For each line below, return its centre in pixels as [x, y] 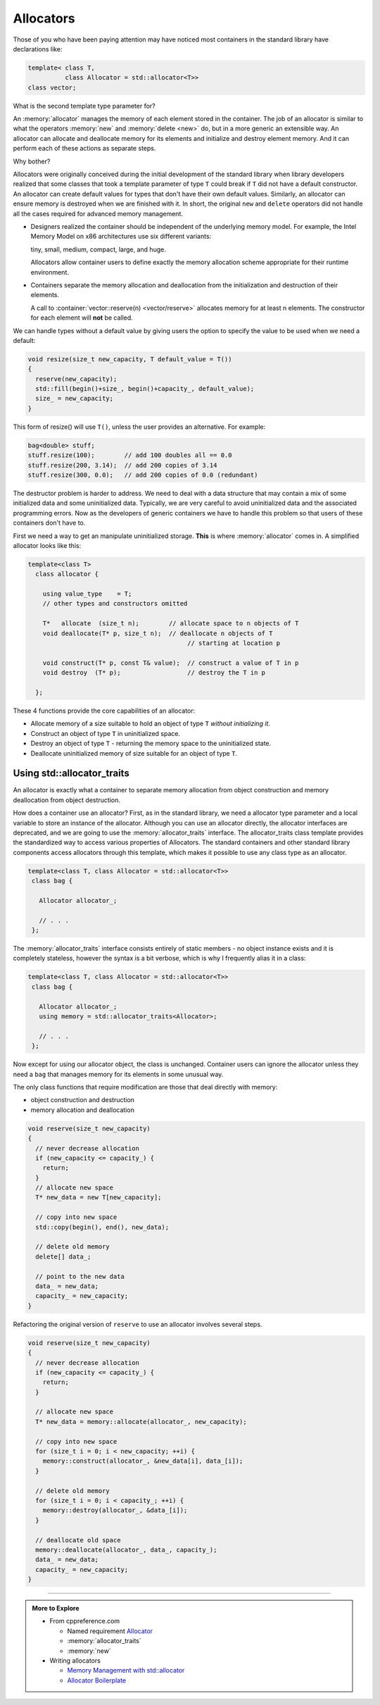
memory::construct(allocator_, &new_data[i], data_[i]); [143, 1461]
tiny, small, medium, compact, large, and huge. [99, 249]
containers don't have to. [49, 523]
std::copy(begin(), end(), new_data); [102, 1227]
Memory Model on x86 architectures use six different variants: [121, 237]
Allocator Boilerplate [97, 1680]
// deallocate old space [78, 1540]
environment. [50, 272]
